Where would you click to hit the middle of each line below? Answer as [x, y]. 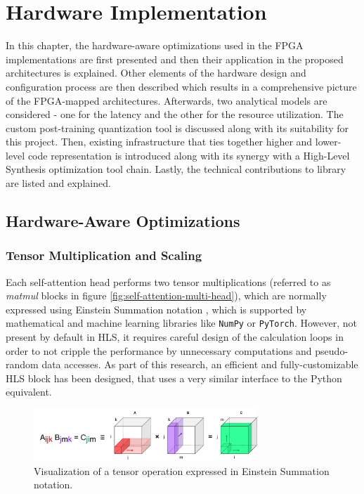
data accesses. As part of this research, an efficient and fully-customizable [200, 364]
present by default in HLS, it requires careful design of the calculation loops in [175, 337]
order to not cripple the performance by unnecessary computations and [159, 350]
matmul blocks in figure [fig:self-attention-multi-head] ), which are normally [166, 295]
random [22, 364]
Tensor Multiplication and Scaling [104, 255]
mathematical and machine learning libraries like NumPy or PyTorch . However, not [181, 323]
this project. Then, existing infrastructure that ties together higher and [159, 142]
